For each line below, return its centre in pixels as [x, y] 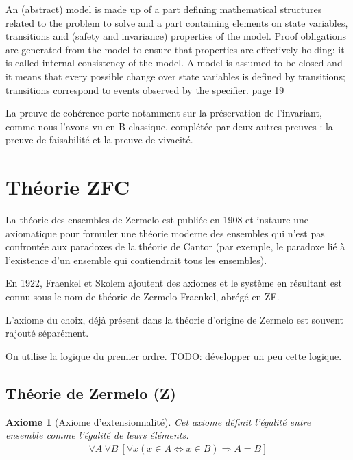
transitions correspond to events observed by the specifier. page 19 [145, 89]
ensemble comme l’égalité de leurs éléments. [97, 435]
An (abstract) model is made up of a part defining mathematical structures [164, 9]
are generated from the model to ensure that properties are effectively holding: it [175, 49]
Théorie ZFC [68, 187]
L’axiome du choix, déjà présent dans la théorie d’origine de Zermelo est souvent [174, 319]
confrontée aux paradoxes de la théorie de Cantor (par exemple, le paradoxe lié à [175, 246]
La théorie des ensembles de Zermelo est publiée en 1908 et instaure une [157, 220]
